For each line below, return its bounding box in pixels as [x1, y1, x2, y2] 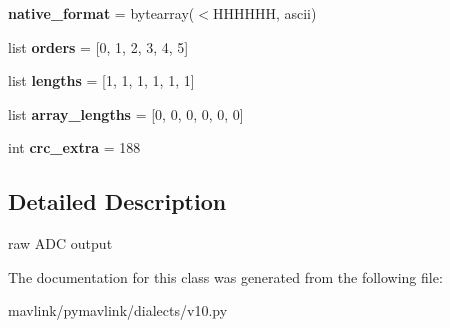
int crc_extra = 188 [8, 137, 141, 158]
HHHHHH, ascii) [212, 3, 317, 23]
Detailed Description [8, 186, 227, 217]
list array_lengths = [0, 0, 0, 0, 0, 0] [8, 103, 244, 124]
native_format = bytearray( [8, 3, 195, 23]
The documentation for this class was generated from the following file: [8, 266, 443, 287]
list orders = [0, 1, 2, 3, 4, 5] [8, 36, 189, 57]
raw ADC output [8, 233, 113, 254]
